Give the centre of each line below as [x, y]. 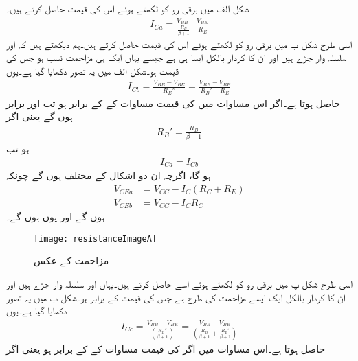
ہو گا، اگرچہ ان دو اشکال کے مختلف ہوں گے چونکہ [109, 175]
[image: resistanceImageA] [95, 238]
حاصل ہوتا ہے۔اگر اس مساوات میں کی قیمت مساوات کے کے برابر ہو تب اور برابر [174, 103]
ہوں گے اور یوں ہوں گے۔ [56, 217]
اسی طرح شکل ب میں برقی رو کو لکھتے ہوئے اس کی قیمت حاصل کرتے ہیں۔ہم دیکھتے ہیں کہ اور [179, 44]
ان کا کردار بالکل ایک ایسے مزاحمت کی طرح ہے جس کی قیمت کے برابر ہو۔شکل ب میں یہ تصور [176, 297]
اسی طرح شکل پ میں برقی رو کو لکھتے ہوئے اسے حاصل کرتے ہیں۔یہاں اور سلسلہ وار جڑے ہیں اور [179, 284]
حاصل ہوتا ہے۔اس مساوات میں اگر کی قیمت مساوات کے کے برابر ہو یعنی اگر [166, 348]
